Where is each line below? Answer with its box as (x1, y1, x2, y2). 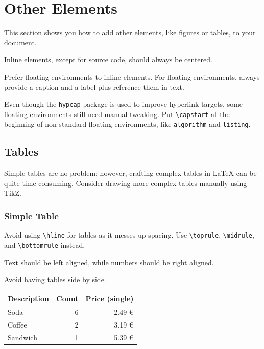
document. (4, 37, 37, 48)
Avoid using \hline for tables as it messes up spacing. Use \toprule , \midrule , (4, 229, 254, 240)
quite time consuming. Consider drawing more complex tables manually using (4, 177, 247, 188)
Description (8, 293, 50, 304)
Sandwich (8, 332, 37, 342)
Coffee (8, 319, 27, 330)
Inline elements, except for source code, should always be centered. (4, 54, 212, 65)
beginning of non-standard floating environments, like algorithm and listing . (4, 119, 251, 129)
